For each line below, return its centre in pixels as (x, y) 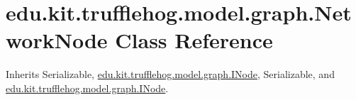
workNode (57, 40)
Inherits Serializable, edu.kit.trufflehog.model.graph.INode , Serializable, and (170, 74)
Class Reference (194, 40)
